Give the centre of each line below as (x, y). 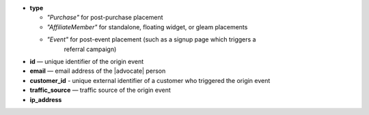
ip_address (46, 99)
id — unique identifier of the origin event (87, 61)
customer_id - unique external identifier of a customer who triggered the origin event (150, 80)
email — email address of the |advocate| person (98, 71)
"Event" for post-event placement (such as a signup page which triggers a (151, 39)
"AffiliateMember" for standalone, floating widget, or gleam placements (147, 27)
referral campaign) (90, 49)
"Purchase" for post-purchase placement (105, 18)
